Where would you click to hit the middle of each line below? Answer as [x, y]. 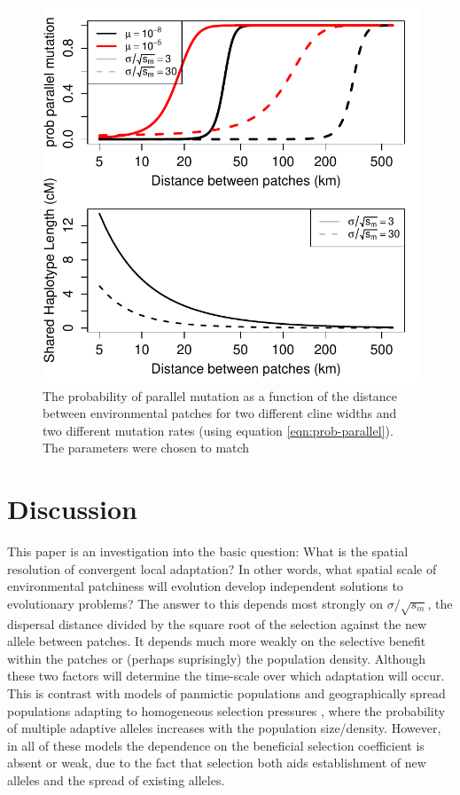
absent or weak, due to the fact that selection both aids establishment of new [217, 763]
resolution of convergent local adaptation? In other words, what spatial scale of [222, 568]
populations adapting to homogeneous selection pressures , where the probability [226, 710]
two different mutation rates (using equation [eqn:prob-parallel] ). [218, 430]
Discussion [72, 509]
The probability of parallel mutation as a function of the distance [220, 395]
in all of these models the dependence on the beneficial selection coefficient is [216, 745]
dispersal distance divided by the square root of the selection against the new [217, 623]
